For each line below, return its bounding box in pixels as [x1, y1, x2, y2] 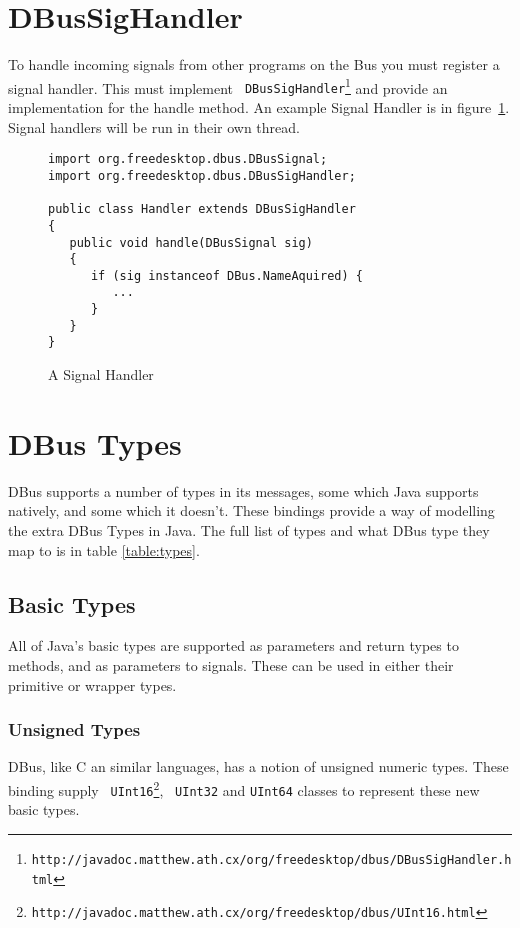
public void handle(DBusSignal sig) [69, 235, 313, 250]
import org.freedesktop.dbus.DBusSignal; [48, 152, 328, 167]
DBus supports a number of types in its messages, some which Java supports [8, 480, 479, 501]
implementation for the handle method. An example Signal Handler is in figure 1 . [8, 97, 510, 118]
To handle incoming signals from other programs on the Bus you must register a [8, 54, 500, 75]
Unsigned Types [8, 717, 141, 742]
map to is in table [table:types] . [8, 539, 200, 560]
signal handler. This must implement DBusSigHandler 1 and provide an [8, 74, 448, 98]
